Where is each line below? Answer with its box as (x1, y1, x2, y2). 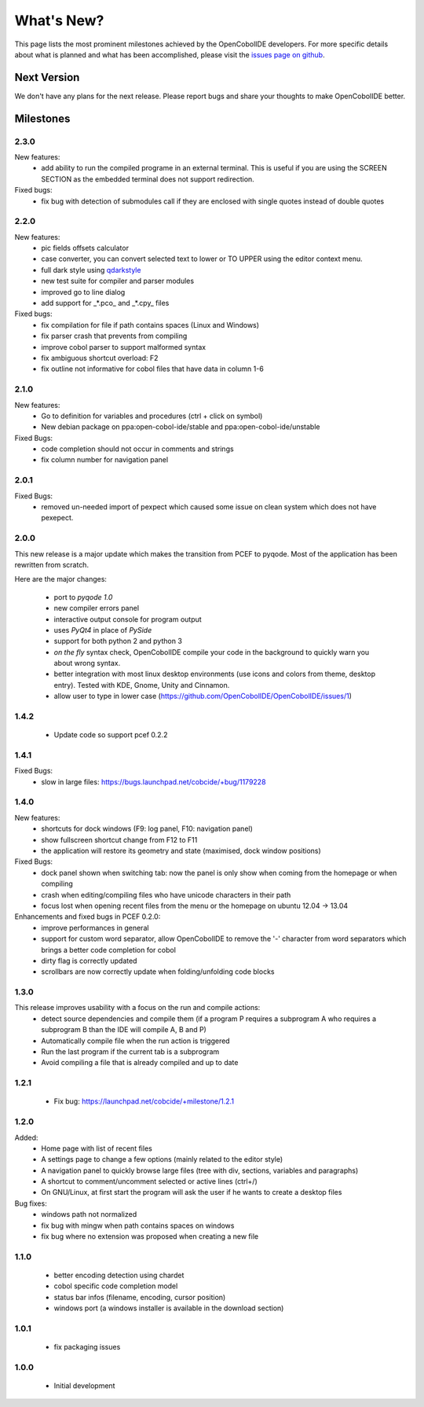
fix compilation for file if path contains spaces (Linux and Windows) (41, 320, 259, 329)
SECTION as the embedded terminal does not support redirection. (41, 174, 254, 184)
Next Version (14, 71, 80, 84)
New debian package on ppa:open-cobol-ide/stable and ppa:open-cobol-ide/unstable (41, 422, 320, 432)
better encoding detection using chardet (53, 1270, 185, 1280)
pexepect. (41, 513, 74, 523)
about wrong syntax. (53, 659, 121, 668)
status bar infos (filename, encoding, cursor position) (53, 1292, 226, 1302)
